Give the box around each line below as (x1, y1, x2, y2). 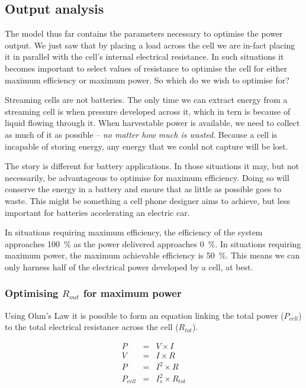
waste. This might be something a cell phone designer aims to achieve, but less (5, 194, 290, 206)
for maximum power (83, 286, 182, 300)
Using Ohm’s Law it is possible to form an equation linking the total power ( (5, 309, 284, 321)
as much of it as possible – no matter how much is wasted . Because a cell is (5, 128, 278, 140)
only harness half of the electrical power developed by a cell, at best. (5, 260, 253, 273)
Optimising (5, 286, 59, 300)
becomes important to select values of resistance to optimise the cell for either (5, 62, 288, 74)
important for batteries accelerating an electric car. (5, 206, 190, 218)
